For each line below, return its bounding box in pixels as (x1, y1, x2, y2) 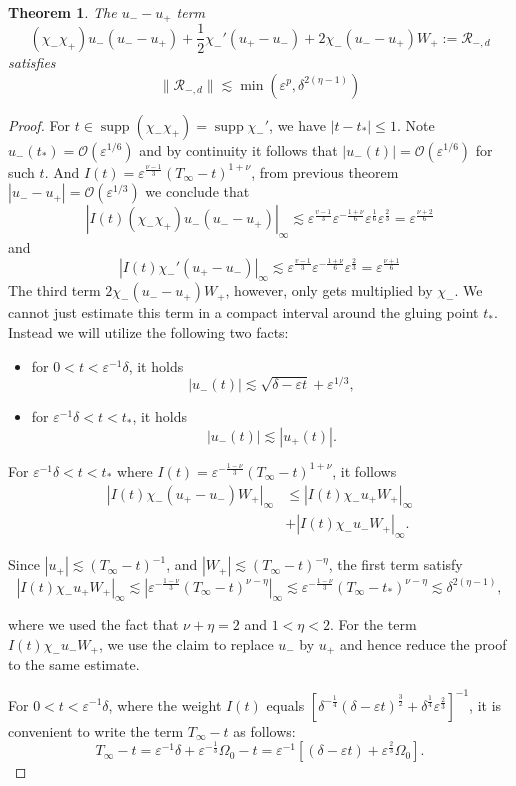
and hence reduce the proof (339, 634, 507, 654)
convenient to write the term (8, 720, 184, 741)
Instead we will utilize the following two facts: (8, 321, 289, 342)
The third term (8, 280, 101, 301)
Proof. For (8, 114, 71, 135)
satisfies (8, 51, 56, 72)
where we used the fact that (8, 614, 179, 635)
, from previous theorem (251, 161, 399, 182)
